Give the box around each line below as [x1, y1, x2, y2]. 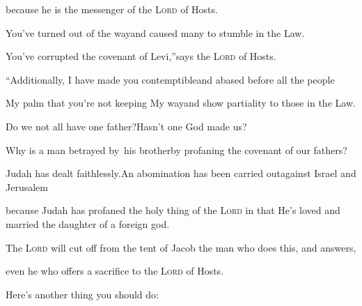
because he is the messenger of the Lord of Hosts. [6, 2, 218, 16]
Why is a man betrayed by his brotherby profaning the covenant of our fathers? [6, 142, 347, 157]
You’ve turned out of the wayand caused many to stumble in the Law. [6, 25, 305, 40]
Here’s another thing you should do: [6, 286, 159, 301]
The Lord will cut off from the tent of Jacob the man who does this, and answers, [6, 240, 356, 254]
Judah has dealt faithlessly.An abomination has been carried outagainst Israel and [6, 166, 356, 181]
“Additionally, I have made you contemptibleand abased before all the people [6, 72, 335, 86]
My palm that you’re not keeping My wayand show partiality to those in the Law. [6, 95, 356, 110]
